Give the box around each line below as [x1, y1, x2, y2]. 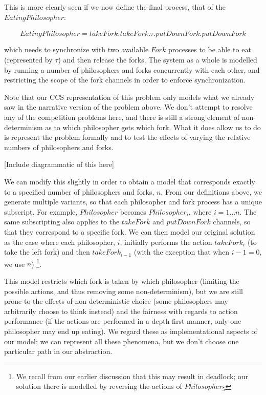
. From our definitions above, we [161, 186, 262, 197]
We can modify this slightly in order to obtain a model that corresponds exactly [4, 176, 255, 186]
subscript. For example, [4, 206, 78, 217]
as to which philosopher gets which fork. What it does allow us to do [45, 121, 261, 132]
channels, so [213, 216, 251, 227]
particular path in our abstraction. [4, 346, 113, 357]
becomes [120, 206, 146, 217]
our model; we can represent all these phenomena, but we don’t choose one [4, 336, 239, 346]
